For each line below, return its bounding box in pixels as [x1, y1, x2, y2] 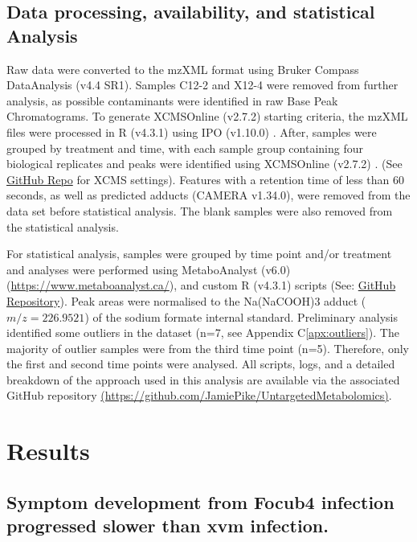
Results [6, 434, 90, 467]
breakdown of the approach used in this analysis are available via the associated [6, 371, 400, 388]
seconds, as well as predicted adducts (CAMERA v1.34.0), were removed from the [6, 187, 411, 203]
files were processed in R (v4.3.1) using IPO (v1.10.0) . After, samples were [6, 123, 377, 140]
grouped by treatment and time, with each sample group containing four [6, 139, 363, 156]
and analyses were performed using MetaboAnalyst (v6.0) [6, 261, 291, 277]
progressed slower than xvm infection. [6, 513, 329, 538]
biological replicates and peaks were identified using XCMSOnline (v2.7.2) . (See [6, 155, 403, 172]
